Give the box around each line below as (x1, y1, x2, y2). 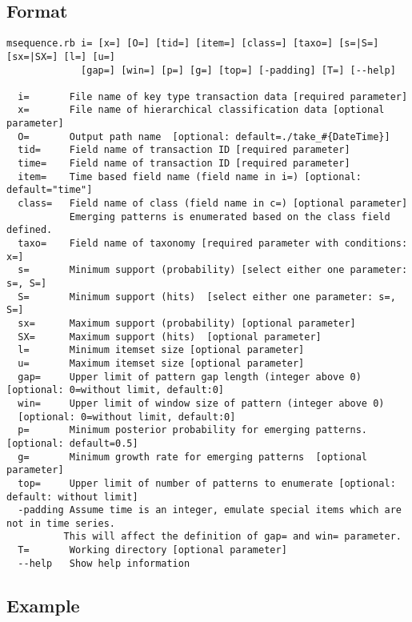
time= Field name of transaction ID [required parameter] (18, 158, 350, 170)
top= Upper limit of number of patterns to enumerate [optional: (18, 477, 396, 489)
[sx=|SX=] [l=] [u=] (6, 50, 116, 62)
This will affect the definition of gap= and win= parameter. (63, 531, 402, 543)
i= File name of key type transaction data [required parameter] (18, 90, 408, 102)
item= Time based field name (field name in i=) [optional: (18, 171, 362, 183)
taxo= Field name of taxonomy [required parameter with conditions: (18, 238, 408, 250)
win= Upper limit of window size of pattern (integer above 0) (18, 397, 385, 409)
